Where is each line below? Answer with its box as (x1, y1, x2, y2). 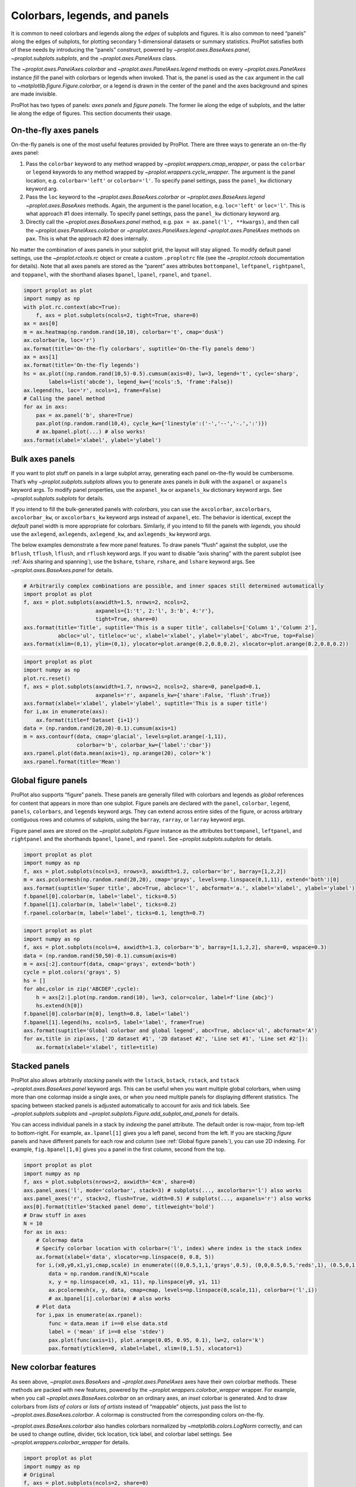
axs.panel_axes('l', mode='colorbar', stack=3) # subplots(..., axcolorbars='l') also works (23, 1187, 302, 1194)
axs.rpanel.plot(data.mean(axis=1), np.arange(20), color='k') (23, 750, 212, 757)
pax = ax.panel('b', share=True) (36, 412, 133, 419)
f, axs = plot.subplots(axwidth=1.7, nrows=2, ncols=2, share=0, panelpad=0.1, (23, 683, 262, 690)
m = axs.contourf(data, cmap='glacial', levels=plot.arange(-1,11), (23, 733, 227, 740)
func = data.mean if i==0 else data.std (48, 1320, 168, 1326)
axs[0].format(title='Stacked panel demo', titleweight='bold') (23, 1203, 215, 1210)
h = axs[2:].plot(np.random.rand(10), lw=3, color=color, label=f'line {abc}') (36, 994, 274, 1000)
